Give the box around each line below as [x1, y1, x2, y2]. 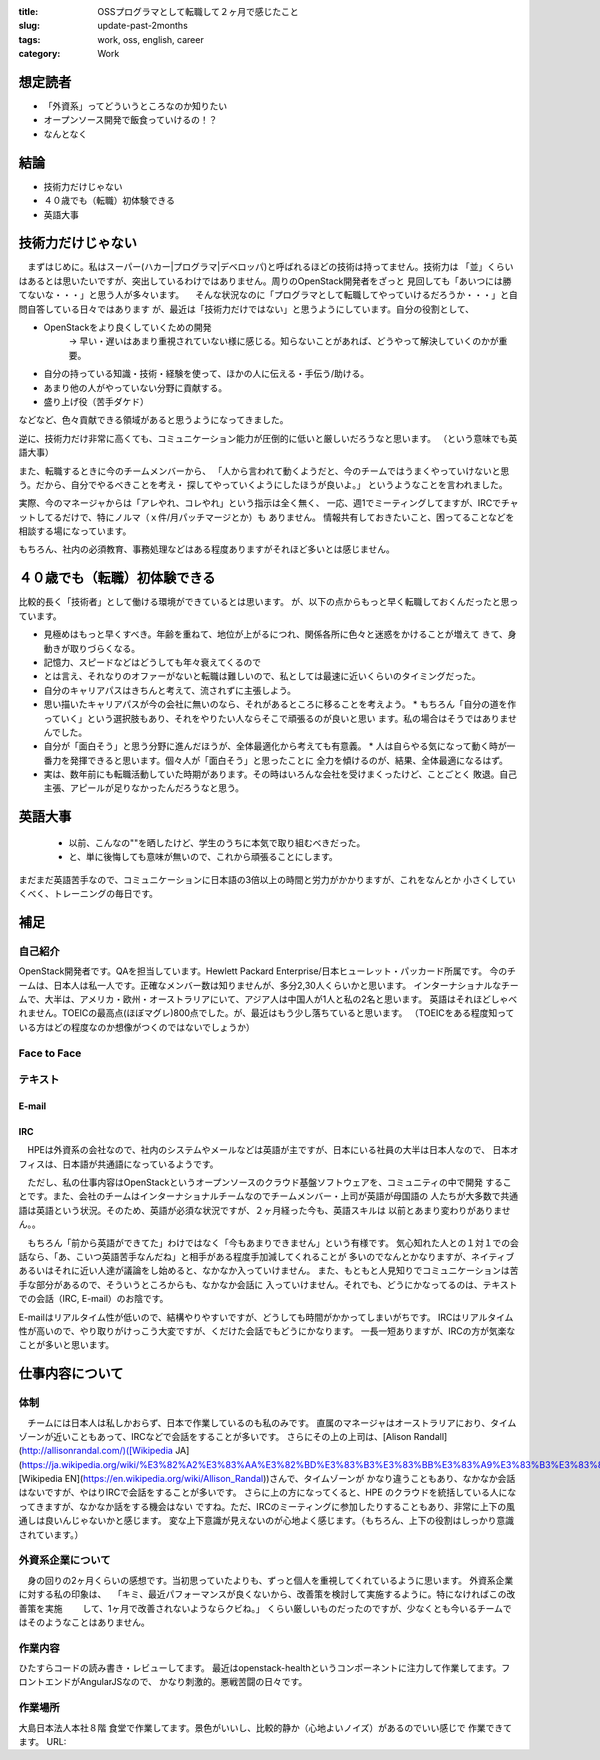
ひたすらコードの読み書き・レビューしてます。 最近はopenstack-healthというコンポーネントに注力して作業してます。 [18, 1662, 502, 1674]
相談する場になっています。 [18, 525, 132, 537]
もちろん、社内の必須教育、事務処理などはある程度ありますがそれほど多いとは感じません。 [18, 543, 395, 555]
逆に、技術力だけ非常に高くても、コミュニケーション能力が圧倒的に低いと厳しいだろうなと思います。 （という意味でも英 [18, 432, 518, 444]
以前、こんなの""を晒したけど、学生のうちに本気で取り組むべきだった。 [68, 836, 366, 849]
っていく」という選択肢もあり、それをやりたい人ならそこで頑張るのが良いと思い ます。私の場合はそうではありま [43, 712, 509, 724]
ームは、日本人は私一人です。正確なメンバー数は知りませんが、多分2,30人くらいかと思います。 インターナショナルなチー [18, 979, 519, 991]
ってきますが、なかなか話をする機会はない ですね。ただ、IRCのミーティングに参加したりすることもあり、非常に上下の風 [18, 1500, 515, 1512]
